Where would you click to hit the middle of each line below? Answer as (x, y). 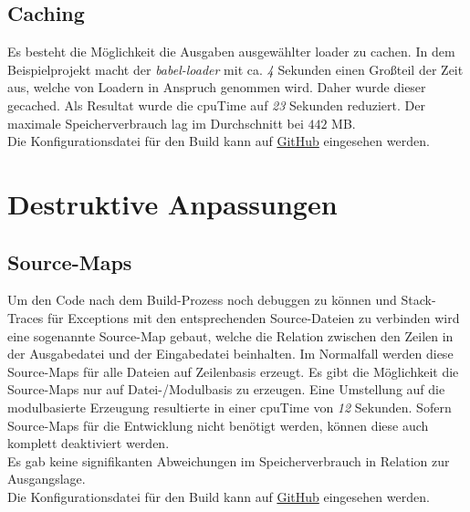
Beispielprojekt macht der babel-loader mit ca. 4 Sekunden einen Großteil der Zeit (235, 69)
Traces (26, 317)
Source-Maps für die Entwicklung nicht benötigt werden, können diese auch (218, 425)
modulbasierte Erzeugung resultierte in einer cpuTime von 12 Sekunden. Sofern (230, 407)
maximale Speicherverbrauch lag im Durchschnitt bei (156, 123)
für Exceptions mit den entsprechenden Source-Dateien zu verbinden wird (254, 317)
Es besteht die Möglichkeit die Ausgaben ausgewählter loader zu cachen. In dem (231, 52)
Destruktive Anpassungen (172, 203)
